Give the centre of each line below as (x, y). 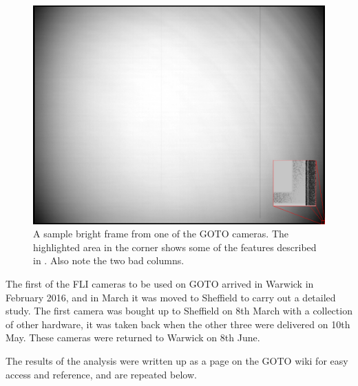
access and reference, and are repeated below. (101, 374)
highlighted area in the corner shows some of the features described (175, 247)
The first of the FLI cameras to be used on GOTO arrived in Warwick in (160, 283)
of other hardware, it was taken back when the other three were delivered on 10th (178, 324)
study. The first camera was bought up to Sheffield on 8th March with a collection (179, 311)
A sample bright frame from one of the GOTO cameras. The (161, 234)
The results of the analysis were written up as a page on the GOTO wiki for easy (177, 360)
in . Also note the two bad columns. (109, 260)
